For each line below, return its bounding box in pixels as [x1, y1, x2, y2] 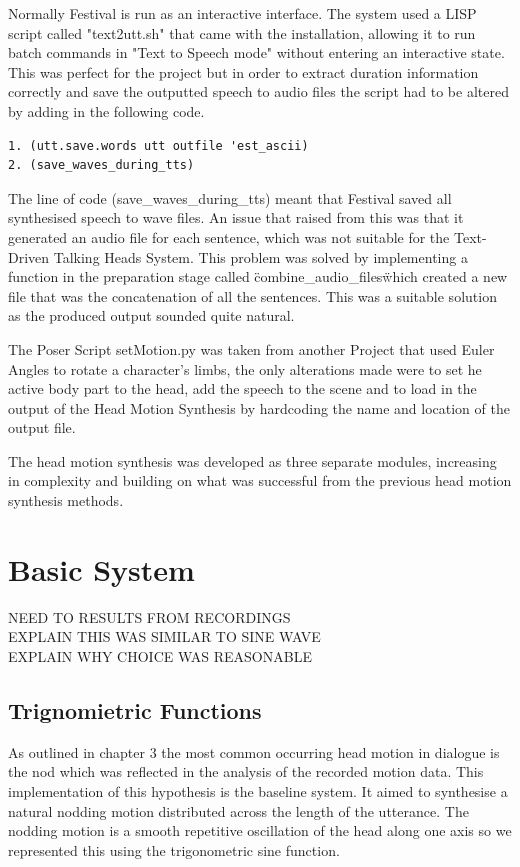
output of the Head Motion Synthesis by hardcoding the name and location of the [8, 397, 510, 418]
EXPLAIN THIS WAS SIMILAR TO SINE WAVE [8, 626, 321, 647]
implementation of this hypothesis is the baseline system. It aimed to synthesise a [8, 780, 508, 801]
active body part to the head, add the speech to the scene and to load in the [8, 378, 477, 399]
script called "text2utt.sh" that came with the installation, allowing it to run [8, 22, 476, 43]
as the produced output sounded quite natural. [8, 305, 295, 326]
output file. [8, 417, 76, 438]
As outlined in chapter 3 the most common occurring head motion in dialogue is [8, 741, 500, 762]
